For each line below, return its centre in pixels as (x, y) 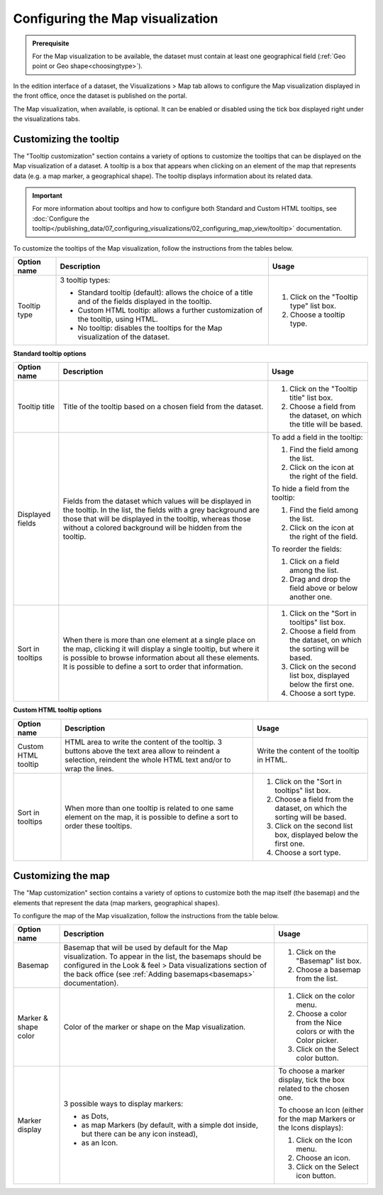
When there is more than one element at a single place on (159, 640)
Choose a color (322, 1014)
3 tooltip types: (85, 280)
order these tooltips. (99, 826)
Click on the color (326, 996)
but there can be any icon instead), (140, 1134)
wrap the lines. (89, 768)
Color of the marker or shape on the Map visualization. (155, 1027)
